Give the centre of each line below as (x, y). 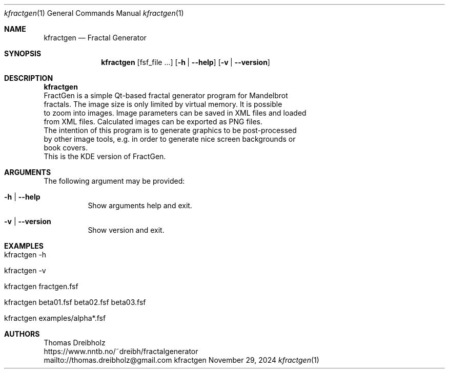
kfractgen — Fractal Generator (95, 38)
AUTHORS (22, 334)
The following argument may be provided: (114, 181)
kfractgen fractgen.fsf (41, 286)
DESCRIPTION (29, 78)
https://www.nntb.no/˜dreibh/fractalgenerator (121, 351)
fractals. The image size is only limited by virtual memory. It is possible (163, 104)
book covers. (66, 148)
